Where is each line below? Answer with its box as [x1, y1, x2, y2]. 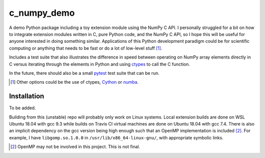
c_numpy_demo [9, 7, 75, 18]
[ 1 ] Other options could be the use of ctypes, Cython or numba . [10, 79, 139, 85]
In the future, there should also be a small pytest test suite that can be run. [9, 70, 159, 76]
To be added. [9, 105, 36, 111]
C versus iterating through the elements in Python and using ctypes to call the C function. [9, 61, 190, 67]
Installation [9, 92, 44, 100]
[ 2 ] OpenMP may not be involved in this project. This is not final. [10, 144, 140, 150]
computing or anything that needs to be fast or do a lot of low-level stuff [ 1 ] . [9, 45, 162, 51]
